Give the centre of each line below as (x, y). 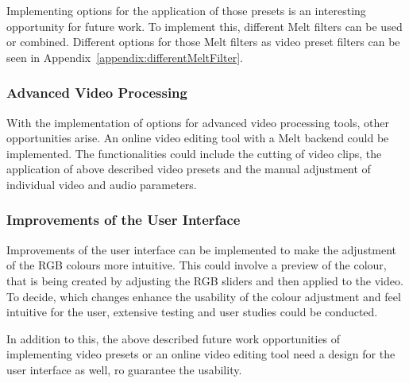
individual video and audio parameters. (102, 184)
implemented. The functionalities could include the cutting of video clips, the (194, 153)
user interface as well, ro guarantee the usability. (124, 369)
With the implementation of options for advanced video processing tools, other (198, 122)
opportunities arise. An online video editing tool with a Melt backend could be (198, 138)
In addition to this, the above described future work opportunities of (174, 338)
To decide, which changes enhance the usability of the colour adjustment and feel (204, 296)
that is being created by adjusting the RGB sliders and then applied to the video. (205, 280)
